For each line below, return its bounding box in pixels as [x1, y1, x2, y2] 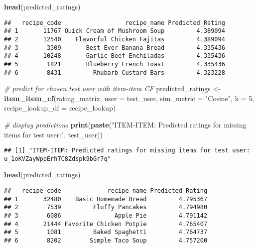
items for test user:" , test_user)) [4, 129, 103, 139]
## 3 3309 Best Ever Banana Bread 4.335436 [4, 44, 225, 51]
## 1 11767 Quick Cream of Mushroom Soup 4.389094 [4, 27, 225, 35]
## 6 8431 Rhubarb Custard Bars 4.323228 [4, 69, 225, 76]
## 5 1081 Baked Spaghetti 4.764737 [4, 229, 208, 236]
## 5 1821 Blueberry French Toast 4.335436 [4, 60, 225, 68]
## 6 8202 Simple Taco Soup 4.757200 [4, 237, 208, 244]
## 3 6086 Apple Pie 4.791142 [4, 212, 208, 220]
